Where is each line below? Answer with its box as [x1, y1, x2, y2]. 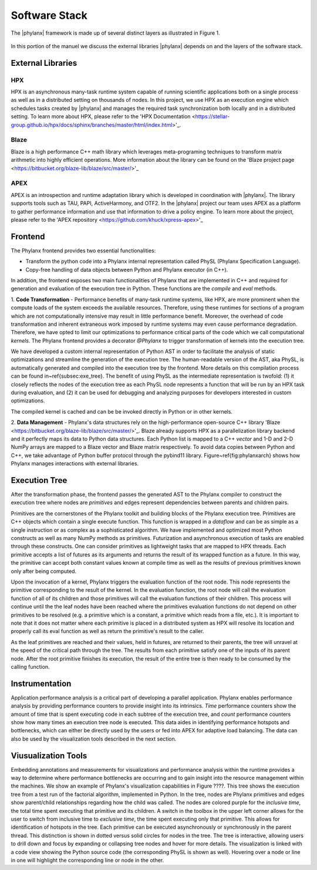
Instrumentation [11, 678, 72, 688]
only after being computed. [11, 568, 76, 575]
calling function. [11, 663, 50, 670]
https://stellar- [195, 113, 230, 120]
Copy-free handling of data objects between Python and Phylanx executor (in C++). [25, 266, 228, 273]
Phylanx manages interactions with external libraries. [11, 460, 139, 467]
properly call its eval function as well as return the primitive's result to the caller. [11, 628, 204, 635]
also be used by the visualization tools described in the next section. [11, 735, 177, 742]
